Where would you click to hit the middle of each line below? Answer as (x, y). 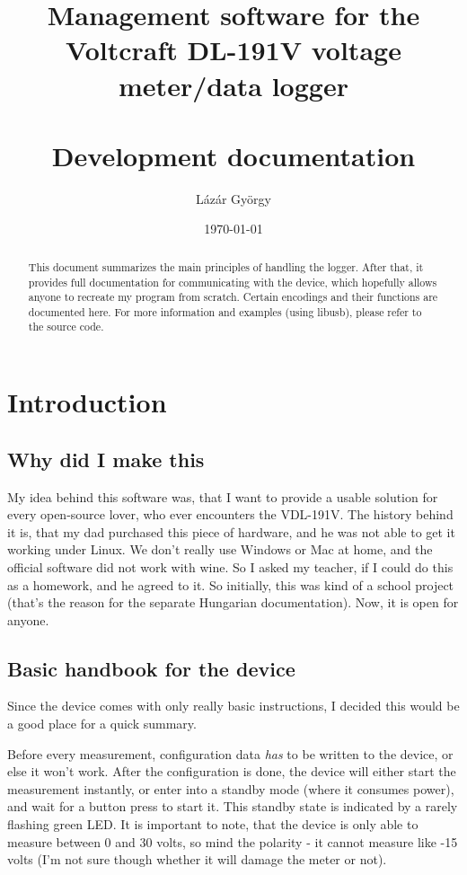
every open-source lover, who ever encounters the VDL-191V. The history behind (230, 514)
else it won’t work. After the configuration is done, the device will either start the (232, 771)
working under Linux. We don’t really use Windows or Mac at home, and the (220, 549)
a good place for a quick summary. (102, 724)
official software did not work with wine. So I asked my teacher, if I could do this (230, 566)
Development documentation (233, 155)
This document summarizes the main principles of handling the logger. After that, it (226, 266)
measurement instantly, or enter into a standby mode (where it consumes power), (231, 788)
